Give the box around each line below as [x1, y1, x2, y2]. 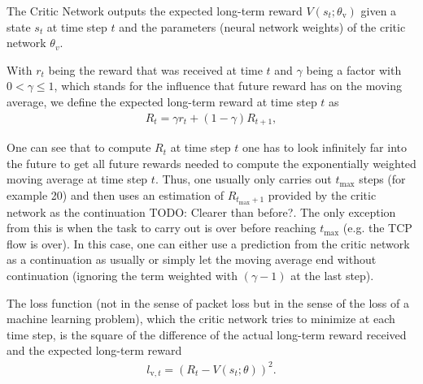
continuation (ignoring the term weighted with [7, 267, 238, 284]
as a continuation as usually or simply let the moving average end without [7, 251, 377, 268]
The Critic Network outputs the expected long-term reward [7, 2, 303, 19]
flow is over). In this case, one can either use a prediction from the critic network [7, 235, 410, 252]
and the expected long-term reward [7, 342, 182, 359]
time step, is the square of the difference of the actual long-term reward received [7, 326, 407, 343]
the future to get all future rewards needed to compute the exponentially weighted [7, 154, 416, 171]
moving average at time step [7, 170, 148, 188]
